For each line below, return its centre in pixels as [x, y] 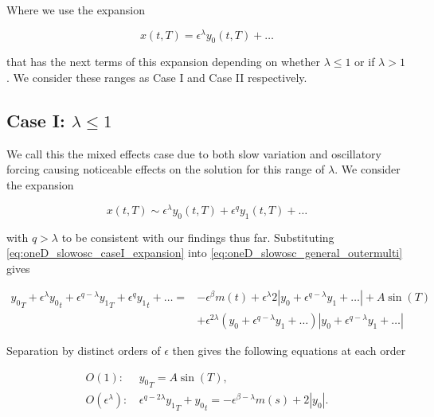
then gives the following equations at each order [289, 350]
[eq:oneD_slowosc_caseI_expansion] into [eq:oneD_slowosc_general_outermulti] [205, 253]
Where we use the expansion [76, 10]
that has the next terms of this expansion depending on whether [163, 62]
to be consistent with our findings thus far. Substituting [198, 237]
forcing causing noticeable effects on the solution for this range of [166, 169]
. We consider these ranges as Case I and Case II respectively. [157, 78]
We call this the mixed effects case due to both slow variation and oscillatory [194, 153]
